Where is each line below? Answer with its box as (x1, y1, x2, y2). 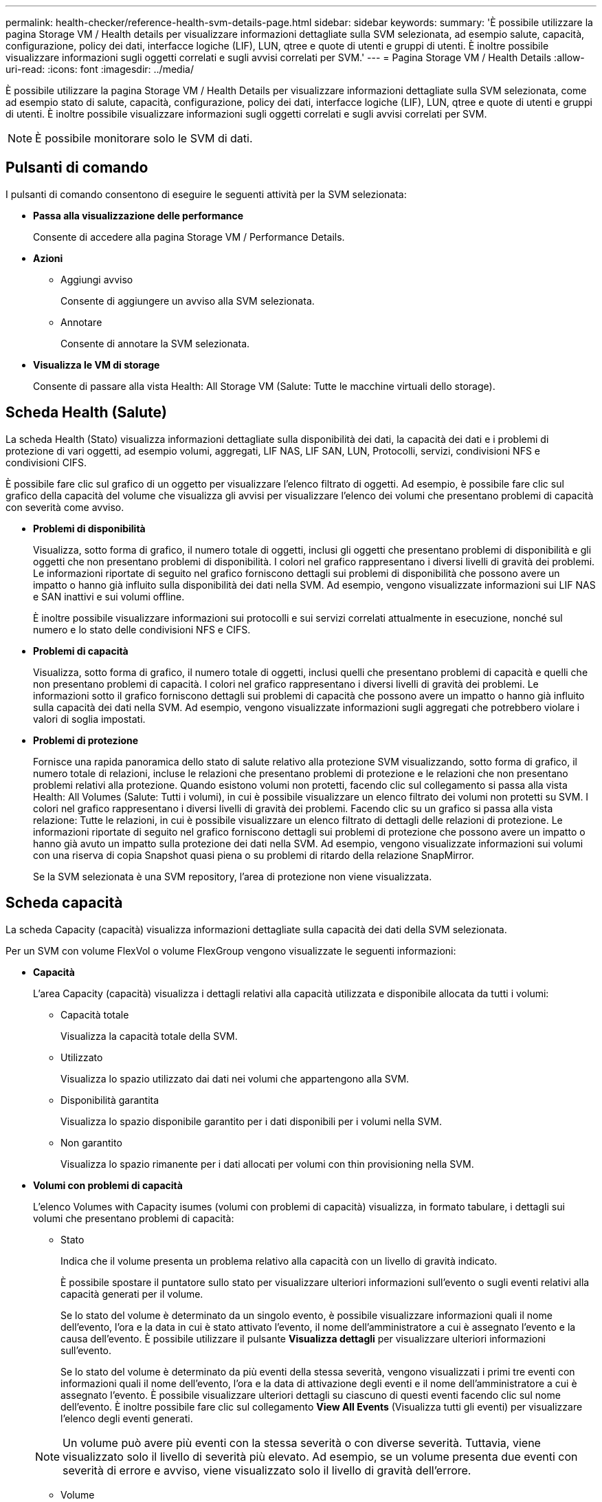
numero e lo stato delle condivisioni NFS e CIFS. (33, 623, 251, 635)
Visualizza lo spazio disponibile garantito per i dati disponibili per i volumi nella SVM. (60, 1115, 442, 1127)
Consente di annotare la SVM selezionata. (60, 337, 250, 349)
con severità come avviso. (5, 501, 124, 513)
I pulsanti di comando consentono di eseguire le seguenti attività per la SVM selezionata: (5, 188, 407, 200)
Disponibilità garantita (60, 1093, 159, 1106)
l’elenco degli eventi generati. (60, 1412, 193, 1424)
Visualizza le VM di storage (33, 358, 160, 371)
